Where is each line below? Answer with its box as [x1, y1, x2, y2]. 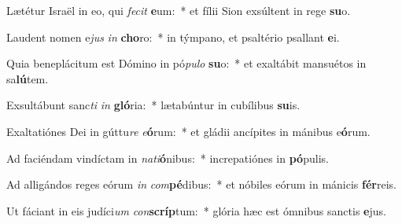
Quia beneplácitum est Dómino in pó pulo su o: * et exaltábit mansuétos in [6, 55, 367, 72]
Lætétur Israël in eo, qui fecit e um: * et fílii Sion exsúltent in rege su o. [6, 2, 351, 18]
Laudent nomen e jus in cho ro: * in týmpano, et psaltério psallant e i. [6, 28, 340, 45]
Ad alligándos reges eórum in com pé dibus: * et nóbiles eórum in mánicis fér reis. [6, 176, 396, 193]
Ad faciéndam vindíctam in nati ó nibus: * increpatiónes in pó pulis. [6, 149, 329, 166]
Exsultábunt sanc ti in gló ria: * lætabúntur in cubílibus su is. [6, 97, 301, 113]
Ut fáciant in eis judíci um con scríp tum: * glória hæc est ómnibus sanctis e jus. [6, 202, 386, 218]
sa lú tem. [6, 70, 49, 86]
